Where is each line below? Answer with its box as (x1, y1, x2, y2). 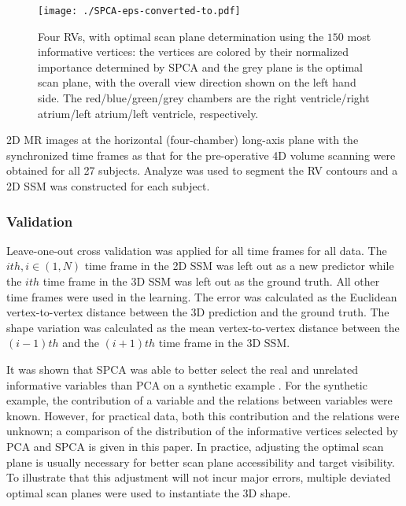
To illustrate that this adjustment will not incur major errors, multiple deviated (6, 469, 391, 486)
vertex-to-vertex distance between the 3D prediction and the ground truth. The (6, 304, 389, 320)
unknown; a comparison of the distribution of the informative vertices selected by (6, 423, 398, 439)
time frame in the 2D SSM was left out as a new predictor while (84, 257, 394, 274)
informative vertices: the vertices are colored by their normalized (38, 43, 349, 60)
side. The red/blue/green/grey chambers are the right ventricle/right (38, 90, 370, 106)
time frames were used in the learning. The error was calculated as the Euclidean (6, 288, 397, 305)
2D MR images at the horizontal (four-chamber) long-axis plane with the (6, 131, 359, 148)
